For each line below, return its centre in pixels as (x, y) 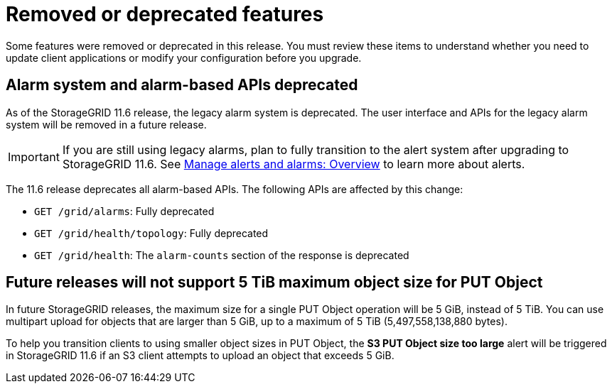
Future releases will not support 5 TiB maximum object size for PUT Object (274, 283)
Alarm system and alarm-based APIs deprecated (182, 85)
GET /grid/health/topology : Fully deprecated (151, 233)
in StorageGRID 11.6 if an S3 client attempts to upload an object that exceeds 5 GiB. (200, 356)
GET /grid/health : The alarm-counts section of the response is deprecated (222, 255)
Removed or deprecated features (165, 14)
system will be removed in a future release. (106, 124)
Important (34, 157)
